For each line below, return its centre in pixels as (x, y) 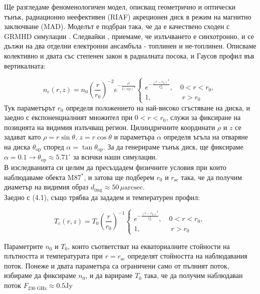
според (54, 147)
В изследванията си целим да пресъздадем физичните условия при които (115, 167)
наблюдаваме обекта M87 (43, 177)
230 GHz (37, 288)
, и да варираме (109, 275)
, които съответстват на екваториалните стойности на (149, 246)
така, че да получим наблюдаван (193, 275)
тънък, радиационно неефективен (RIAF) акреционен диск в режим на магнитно (128, 16)
